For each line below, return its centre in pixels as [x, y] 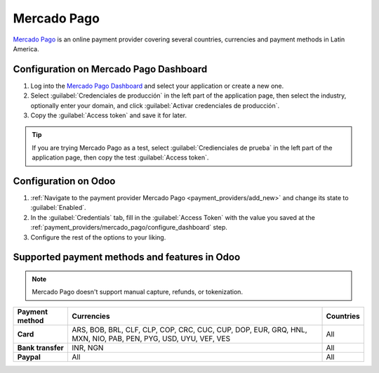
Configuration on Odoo [64, 181]
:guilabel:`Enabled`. [59, 208]
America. [26, 48]
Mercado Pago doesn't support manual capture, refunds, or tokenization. [138, 292]
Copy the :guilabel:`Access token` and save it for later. [109, 115]
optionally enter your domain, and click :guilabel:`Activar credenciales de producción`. [155, 105]
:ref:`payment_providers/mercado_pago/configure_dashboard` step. [129, 228]
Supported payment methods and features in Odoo [127, 257]
